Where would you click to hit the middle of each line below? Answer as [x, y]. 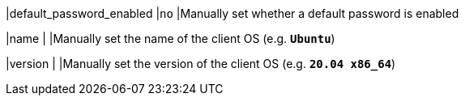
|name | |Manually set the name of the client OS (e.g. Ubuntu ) [171, 38]
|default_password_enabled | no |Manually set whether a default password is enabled [232, 13]
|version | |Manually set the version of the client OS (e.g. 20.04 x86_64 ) [201, 64]
